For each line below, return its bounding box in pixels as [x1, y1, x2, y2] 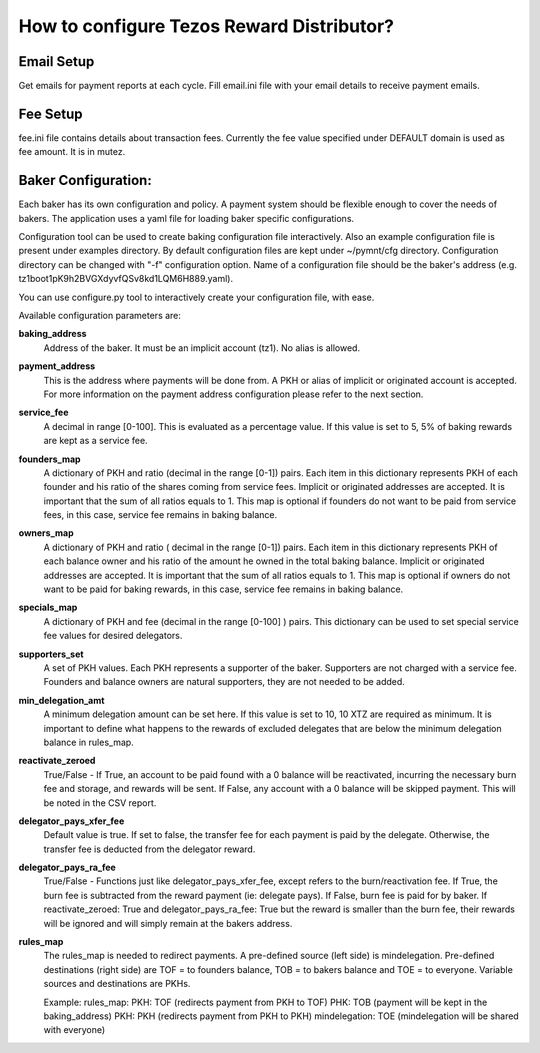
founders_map [18, 453, 81, 465]
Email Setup [18, 53, 95, 70]
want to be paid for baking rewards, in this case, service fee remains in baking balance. [43, 583, 404, 595]
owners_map [18, 527, 74, 539]
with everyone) [43, 1024, 106, 1036]
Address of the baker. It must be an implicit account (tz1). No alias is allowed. [43, 341, 360, 354]
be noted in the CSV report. [43, 796, 157, 809]
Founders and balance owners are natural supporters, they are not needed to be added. [43, 676, 405, 688]
